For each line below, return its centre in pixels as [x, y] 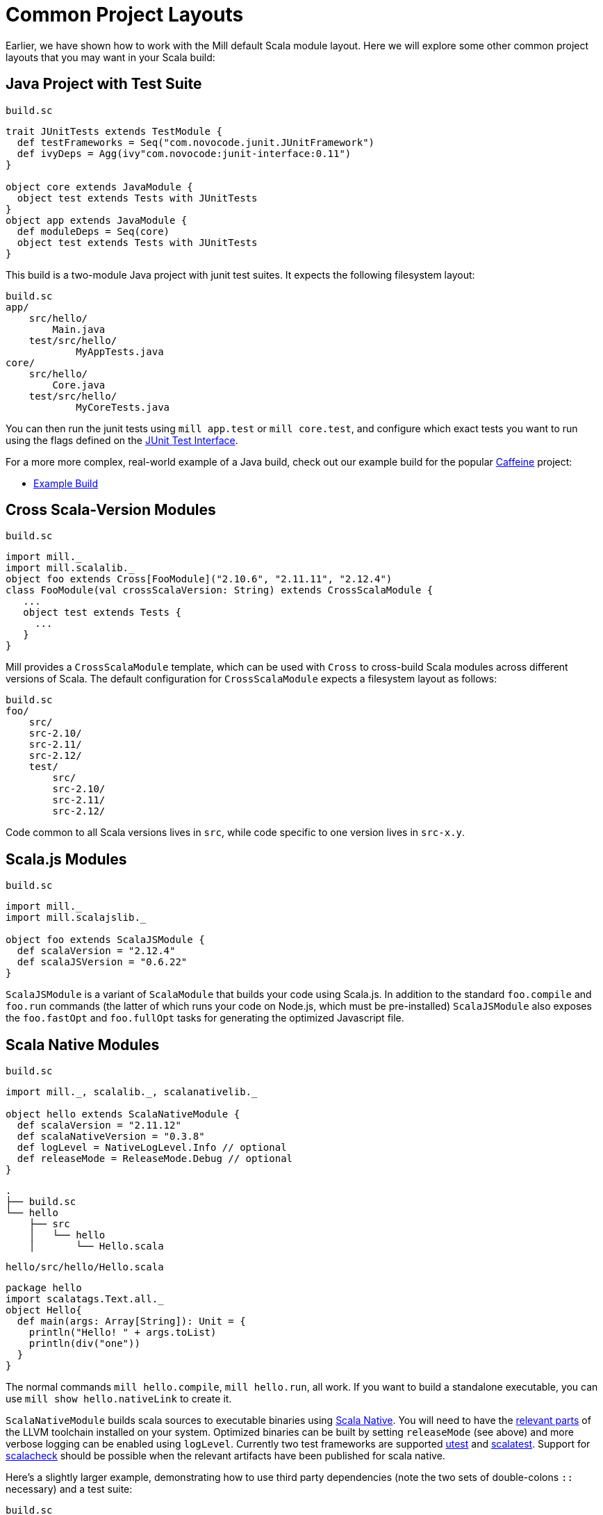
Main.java [79, 329]
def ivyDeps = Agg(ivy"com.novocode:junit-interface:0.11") [184, 153]
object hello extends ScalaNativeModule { [123, 1114]
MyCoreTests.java [123, 407]
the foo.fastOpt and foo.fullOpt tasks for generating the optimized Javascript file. [205, 1018]
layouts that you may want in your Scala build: [110, 57]
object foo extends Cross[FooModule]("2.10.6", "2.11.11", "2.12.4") [199, 579]
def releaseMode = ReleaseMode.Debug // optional [155, 1159]
